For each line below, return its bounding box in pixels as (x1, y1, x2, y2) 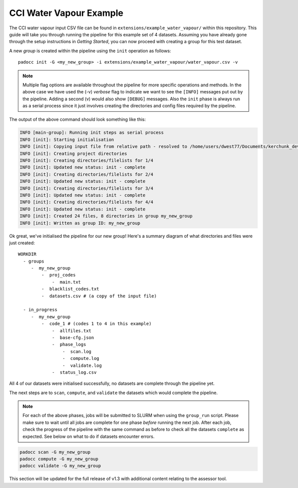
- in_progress (23, 307, 58, 313)
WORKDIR (18, 251, 37, 257)
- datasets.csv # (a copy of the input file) (41, 293, 157, 299)
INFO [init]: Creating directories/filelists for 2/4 (19, 171, 153, 177)
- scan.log (62, 349, 92, 354)
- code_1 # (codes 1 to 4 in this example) (41, 321, 151, 327)
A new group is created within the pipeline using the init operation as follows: (9, 48, 171, 54)
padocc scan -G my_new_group (19, 449, 91, 455)
